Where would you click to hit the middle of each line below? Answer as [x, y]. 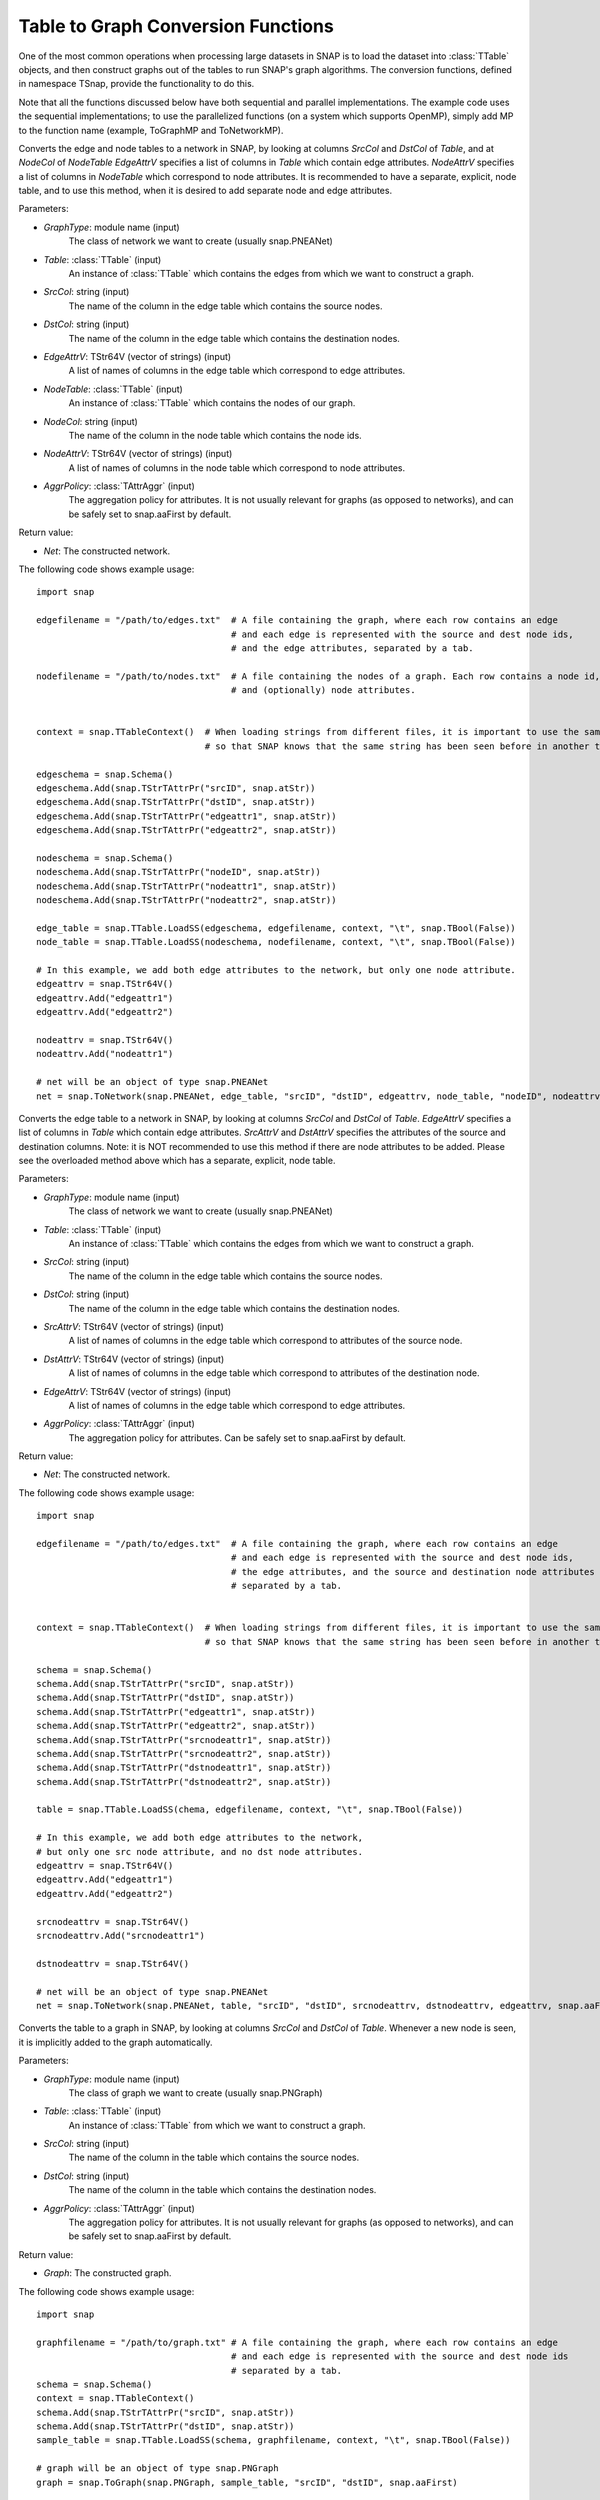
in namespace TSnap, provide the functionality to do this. [136, 84]
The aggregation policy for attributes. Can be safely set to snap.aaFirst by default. [237, 1437]
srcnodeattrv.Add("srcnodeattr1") [120, 1935]
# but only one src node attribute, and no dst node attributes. [200, 1851]
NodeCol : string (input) [91, 421]
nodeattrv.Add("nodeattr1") [105, 1054]
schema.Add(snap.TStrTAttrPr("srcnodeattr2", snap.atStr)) [184, 1753]
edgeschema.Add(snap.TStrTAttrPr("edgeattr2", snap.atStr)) [186, 830]
